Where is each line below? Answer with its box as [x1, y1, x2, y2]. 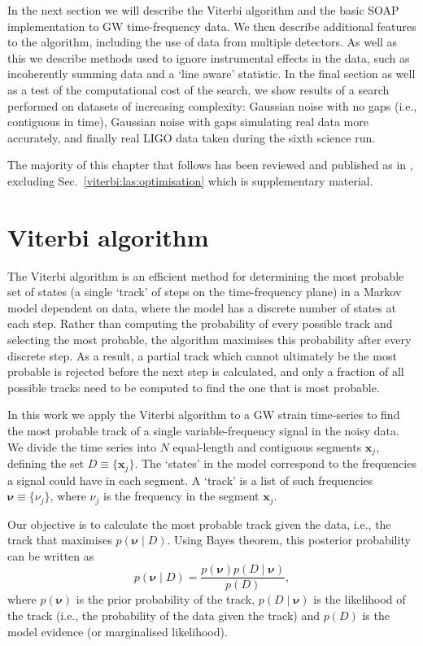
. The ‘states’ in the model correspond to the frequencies [134, 455, 416, 472]
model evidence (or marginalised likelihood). [7, 622, 228, 639]
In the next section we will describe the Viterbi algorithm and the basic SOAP [7, 2, 399, 18]
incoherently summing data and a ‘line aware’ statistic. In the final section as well [7, 65, 416, 82]
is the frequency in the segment [103, 487, 259, 504]
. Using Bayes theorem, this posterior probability [167, 531, 411, 548]
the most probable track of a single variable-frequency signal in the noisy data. [7, 422, 399, 439]
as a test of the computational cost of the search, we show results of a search [7, 81, 390, 98]
